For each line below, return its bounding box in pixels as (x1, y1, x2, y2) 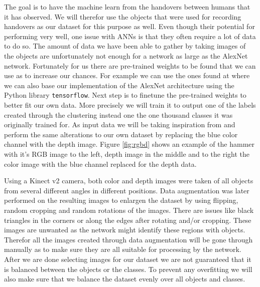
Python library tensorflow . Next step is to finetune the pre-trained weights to (4, 90, 246, 100)
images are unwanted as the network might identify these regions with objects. (4, 224, 245, 235)
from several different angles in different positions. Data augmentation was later (4, 185, 249, 195)
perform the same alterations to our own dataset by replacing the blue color (4, 129, 238, 139)
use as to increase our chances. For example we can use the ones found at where (4, 70, 250, 81)
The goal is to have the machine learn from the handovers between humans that (4, 2, 250, 12)
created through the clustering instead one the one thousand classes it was (4, 109, 233, 120)
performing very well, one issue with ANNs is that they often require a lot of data (4, 31, 256, 41)
